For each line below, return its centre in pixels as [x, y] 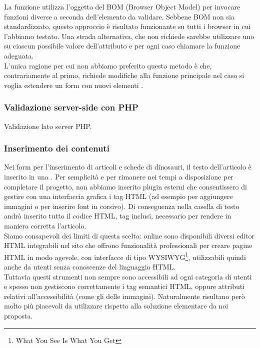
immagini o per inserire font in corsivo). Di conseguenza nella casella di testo [122, 206]
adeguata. [19, 55]
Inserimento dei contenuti [57, 148]
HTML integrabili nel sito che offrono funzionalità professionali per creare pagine [128, 245]
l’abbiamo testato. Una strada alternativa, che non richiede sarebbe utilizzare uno [129, 36]
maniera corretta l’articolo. [45, 225]
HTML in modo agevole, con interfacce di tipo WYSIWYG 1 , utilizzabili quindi [125, 256]
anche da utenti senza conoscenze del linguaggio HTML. [90, 266]
